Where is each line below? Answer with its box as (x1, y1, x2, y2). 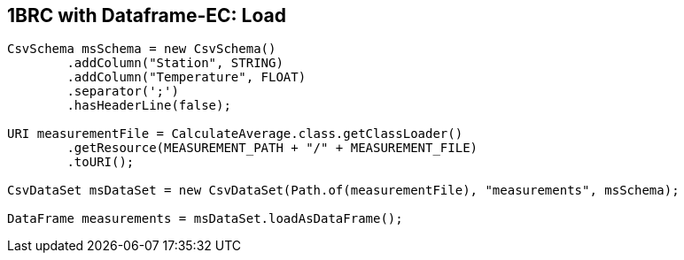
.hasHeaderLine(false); (66, 98, 231, 113)
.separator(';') (66, 84, 179, 99)
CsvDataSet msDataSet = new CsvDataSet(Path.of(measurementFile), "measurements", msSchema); (7, 183, 680, 198)
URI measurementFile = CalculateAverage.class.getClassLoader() (7, 126, 463, 141)
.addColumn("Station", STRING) (66, 56, 284, 71)
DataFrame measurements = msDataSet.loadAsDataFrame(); (7, 211, 403, 226)
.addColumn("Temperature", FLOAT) (66, 70, 307, 85)
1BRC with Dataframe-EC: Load (7, 4, 286, 27)
